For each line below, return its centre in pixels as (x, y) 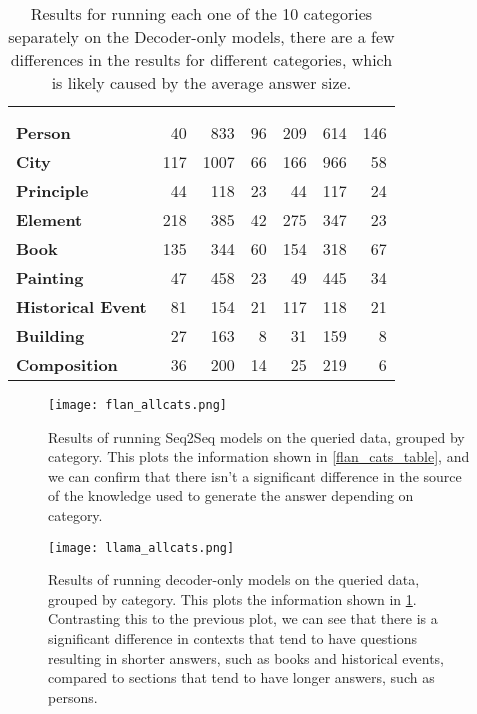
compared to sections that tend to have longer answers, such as (241, 677)
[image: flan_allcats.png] (137, 405)
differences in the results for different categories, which (201, 59)
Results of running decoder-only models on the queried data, (234, 579)
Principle (52, 190)
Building (50, 335)
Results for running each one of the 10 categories (201, 13)
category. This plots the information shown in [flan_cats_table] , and (259, 456)
